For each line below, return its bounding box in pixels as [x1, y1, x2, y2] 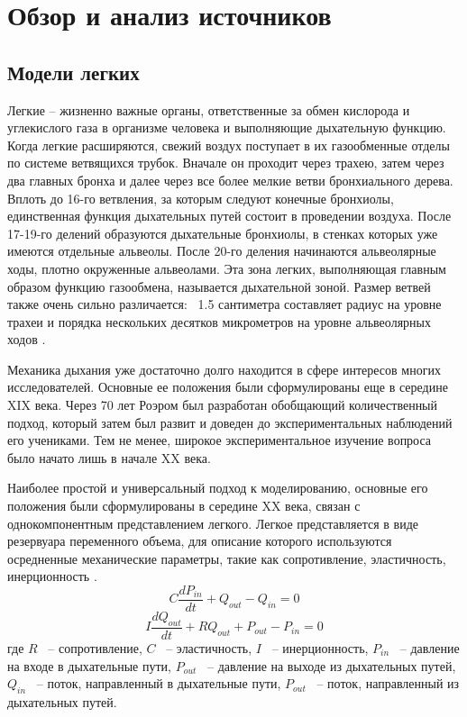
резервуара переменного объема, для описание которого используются [7, 531, 392, 550]
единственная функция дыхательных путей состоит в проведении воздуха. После [7, 206, 452, 225]
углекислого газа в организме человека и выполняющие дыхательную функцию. [7, 118, 446, 137]
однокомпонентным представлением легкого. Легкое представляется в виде [7, 513, 419, 532]
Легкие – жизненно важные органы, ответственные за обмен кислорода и [7, 100, 410, 119]
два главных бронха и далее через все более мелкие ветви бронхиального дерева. [7, 170, 453, 189]
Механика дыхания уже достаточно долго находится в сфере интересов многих [7, 359, 441, 378]
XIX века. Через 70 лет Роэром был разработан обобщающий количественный [7, 395, 438, 414]
